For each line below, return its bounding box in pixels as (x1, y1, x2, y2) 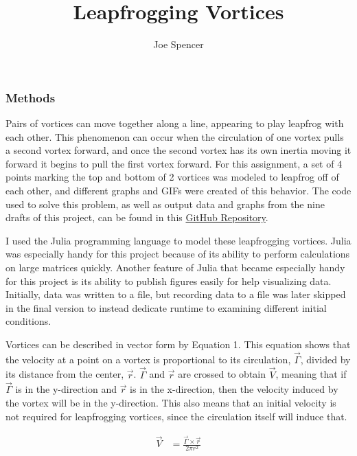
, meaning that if (275, 367, 347, 381)
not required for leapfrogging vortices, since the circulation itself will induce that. (5, 409, 347, 423)
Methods (5, 89, 56, 106)
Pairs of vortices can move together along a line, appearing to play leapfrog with (5, 116, 344, 130)
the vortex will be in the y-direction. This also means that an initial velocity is (5, 395, 336, 409)
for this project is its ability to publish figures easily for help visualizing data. (5, 273, 332, 288)
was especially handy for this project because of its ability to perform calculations (5, 247, 350, 261)
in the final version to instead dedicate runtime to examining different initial (5, 300, 327, 315)
